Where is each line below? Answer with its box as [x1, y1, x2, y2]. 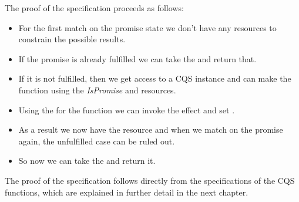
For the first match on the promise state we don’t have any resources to [18, 21, 277, 33]
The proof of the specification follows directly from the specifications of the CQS [5, 174, 295, 186]
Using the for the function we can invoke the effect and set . [18, 103, 235, 116]
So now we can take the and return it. [18, 154, 156, 167]
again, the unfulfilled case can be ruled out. [18, 134, 175, 147]
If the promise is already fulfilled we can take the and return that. [18, 52, 257, 65]
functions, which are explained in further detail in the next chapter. [5, 186, 248, 198]
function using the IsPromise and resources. [18, 83, 176, 96]
